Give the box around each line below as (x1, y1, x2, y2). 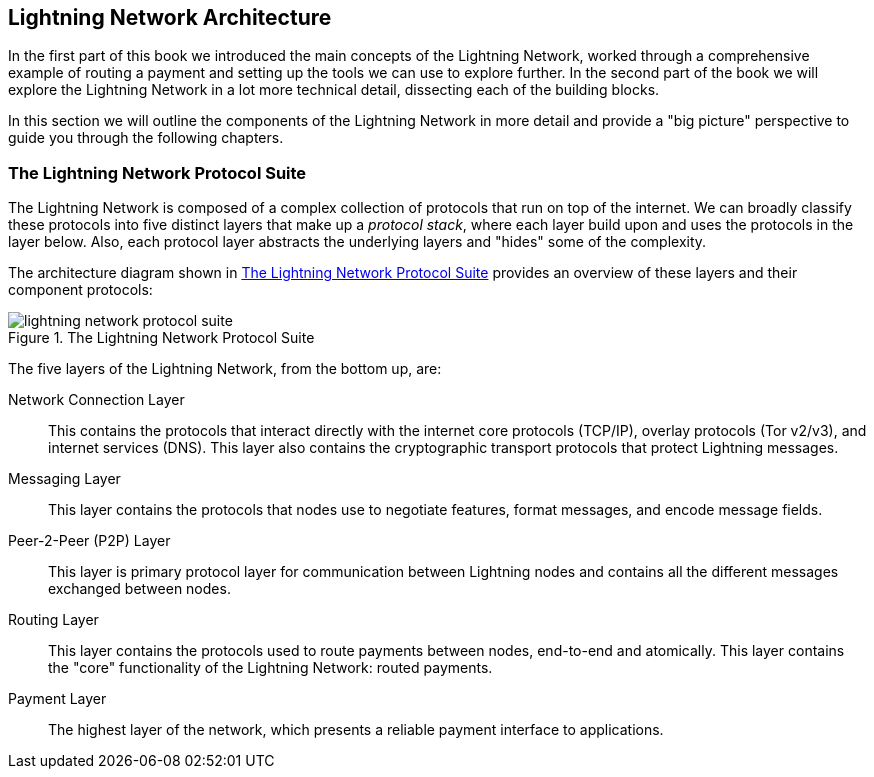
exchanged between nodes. (48, 580, 231, 598)
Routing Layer (8, 611, 99, 629)
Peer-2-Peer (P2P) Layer (8, 532, 171, 550)
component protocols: (8, 281, 153, 299)
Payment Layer (8, 690, 107, 708)
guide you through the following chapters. (8, 129, 284, 147)
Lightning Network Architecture (8, 5, 332, 30)
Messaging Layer (8, 470, 121, 488)
